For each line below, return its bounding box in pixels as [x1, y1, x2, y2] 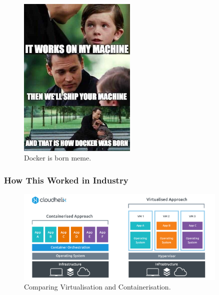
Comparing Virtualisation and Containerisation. [24, 281, 171, 292]
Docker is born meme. [24, 152, 91, 163]
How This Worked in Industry [4, 173, 128, 186]
